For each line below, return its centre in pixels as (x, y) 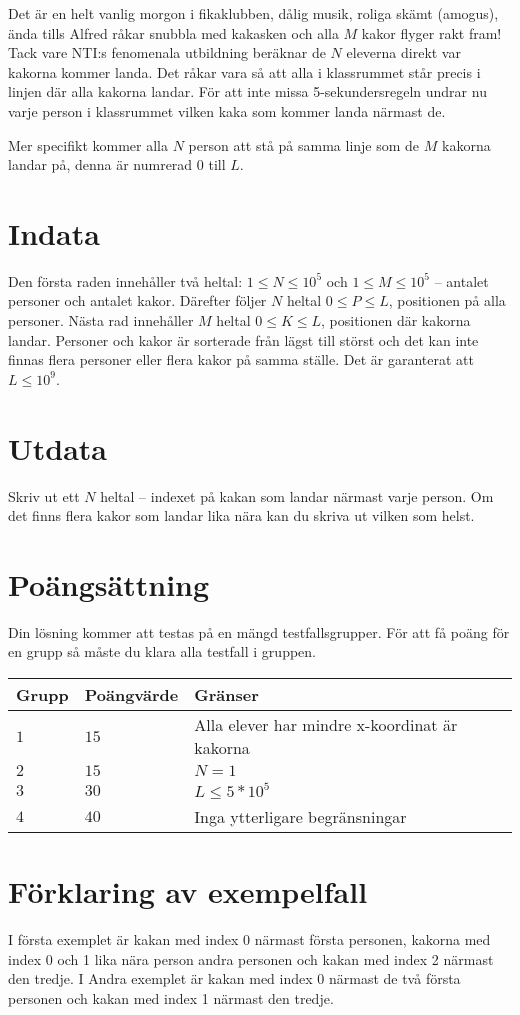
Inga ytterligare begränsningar (300, 817)
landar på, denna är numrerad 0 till (117, 164)
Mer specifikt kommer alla (88, 144)
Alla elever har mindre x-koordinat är (326, 725)
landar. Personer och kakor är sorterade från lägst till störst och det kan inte (243, 339)
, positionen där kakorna (396, 320)
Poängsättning (109, 583)
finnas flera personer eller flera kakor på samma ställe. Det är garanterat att (241, 359)
